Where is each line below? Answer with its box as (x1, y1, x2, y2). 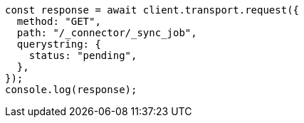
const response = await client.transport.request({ (5, 4, 300, 16)
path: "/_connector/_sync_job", (16, 27, 197, 38)
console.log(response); (5, 84, 137, 95)
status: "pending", (28, 50, 137, 61)
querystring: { (16, 38, 101, 50)
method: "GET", (16, 16, 101, 27)
